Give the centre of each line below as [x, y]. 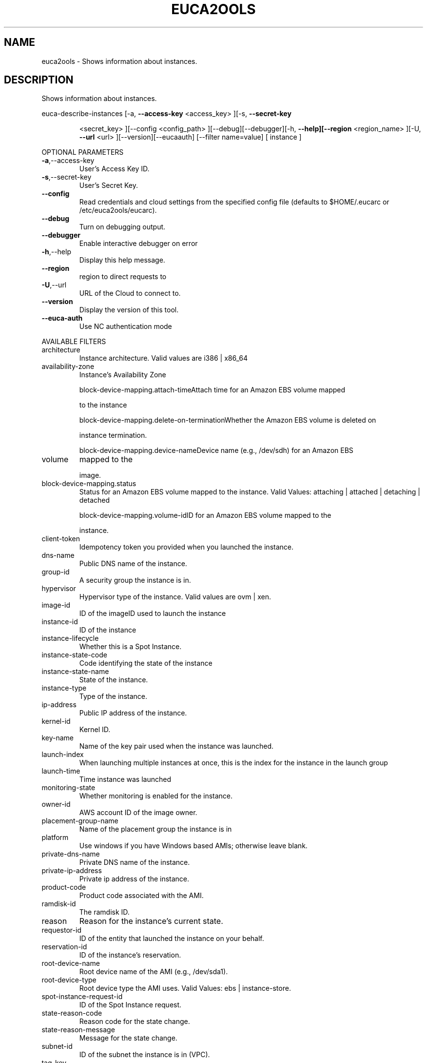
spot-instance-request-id [82, 997]
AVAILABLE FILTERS [74, 342]
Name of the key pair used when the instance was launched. [176, 746]
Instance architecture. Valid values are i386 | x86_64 [163, 358]
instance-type [64, 688]
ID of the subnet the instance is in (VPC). [145, 1055]
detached [95, 500]
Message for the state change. [128, 1038]
